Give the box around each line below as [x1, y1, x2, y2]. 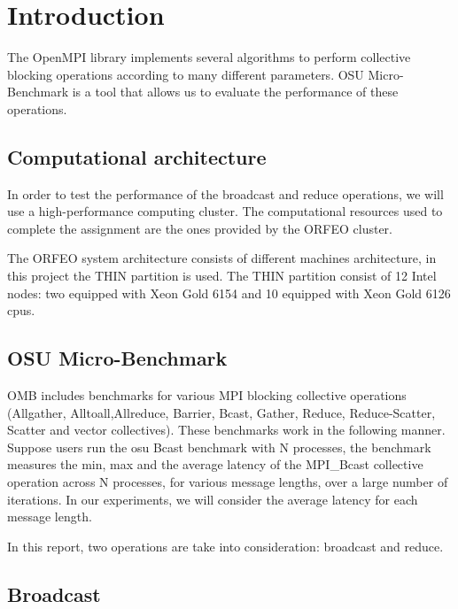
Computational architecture [7, 143, 267, 170]
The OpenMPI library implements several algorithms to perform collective [7, 48, 411, 66]
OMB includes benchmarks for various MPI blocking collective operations [7, 386, 407, 405]
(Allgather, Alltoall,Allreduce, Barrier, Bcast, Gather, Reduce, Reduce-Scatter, [7, 403, 436, 421]
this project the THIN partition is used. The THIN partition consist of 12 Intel [7, 266, 437, 285]
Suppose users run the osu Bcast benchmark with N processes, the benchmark [7, 437, 431, 456]
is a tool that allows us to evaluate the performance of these [72, 82, 399, 101]
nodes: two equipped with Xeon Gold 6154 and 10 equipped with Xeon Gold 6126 [7, 283, 451, 302]
